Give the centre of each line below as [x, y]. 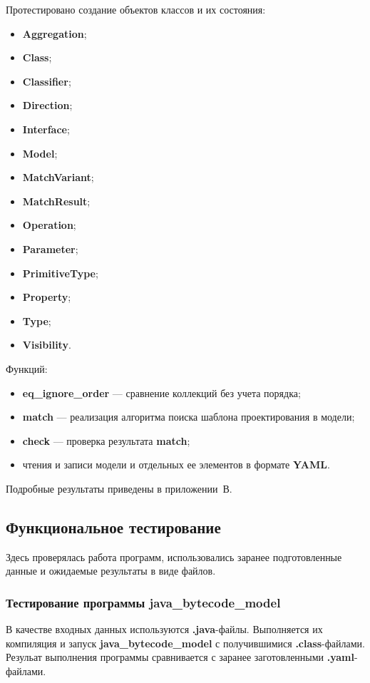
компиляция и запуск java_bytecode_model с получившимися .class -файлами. [185, 643]
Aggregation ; [55, 33]
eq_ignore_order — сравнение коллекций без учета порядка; [161, 392]
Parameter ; [50, 248]
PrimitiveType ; [60, 273]
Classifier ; [47, 81]
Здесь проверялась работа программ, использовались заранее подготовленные [174, 556]
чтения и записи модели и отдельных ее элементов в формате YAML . [176, 464]
